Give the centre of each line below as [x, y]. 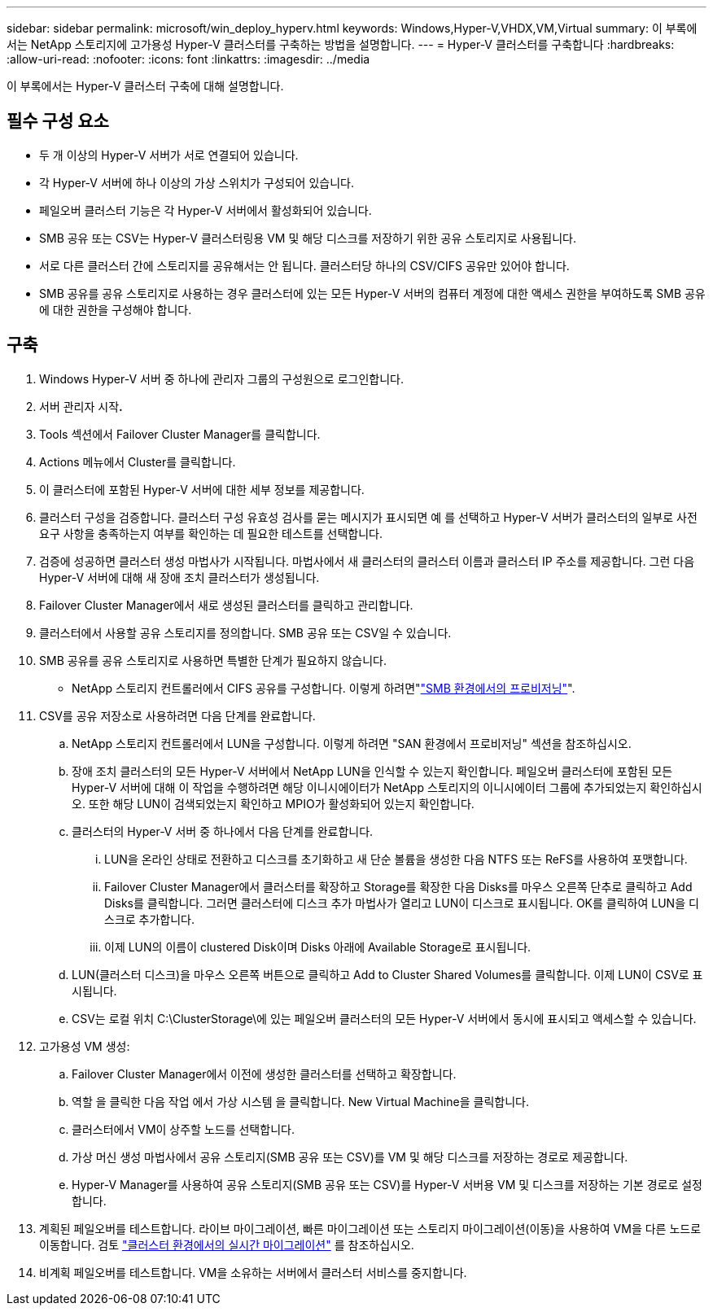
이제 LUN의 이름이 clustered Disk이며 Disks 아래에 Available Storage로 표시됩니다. [318, 947]
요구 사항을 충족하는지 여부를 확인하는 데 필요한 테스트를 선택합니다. [211, 533]
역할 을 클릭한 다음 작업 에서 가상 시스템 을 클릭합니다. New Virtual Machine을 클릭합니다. [300, 1101]
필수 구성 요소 [58, 121]
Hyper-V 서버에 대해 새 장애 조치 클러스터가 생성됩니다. [179, 577]
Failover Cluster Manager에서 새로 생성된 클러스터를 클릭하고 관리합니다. [226, 605]
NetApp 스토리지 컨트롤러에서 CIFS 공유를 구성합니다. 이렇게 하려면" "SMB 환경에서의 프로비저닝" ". [324, 688]
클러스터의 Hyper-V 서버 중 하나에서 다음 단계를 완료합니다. [223, 831]
